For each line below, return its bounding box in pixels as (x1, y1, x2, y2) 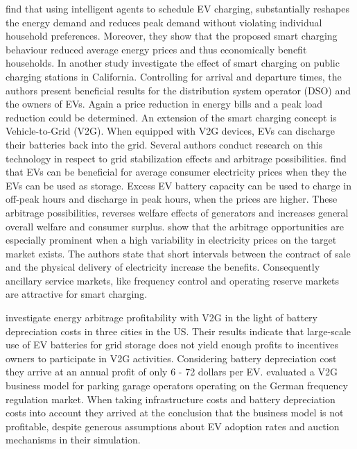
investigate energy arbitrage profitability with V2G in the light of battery (6, 310, 317, 325)
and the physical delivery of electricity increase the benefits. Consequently (6, 260, 320, 274)
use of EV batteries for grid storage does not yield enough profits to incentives (6, 337, 338, 352)
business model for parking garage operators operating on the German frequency (6, 378, 348, 393)
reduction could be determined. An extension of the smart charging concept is (6, 110, 337, 124)
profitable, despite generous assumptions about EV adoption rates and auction (6, 418, 340, 433)
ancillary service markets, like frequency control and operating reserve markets (6, 273, 339, 287)
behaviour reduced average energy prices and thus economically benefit (6, 42, 307, 56)
